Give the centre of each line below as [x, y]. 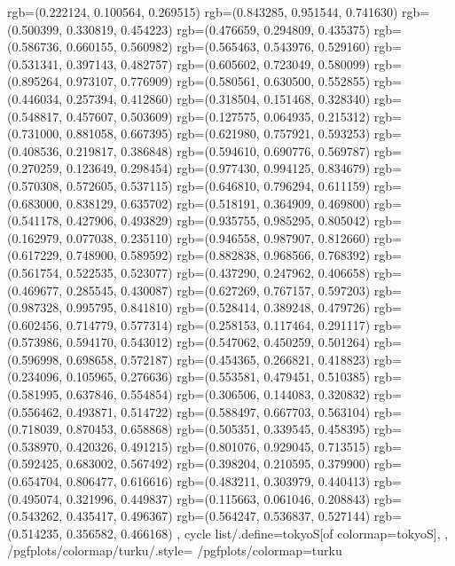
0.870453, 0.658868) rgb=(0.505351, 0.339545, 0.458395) [218, 429]
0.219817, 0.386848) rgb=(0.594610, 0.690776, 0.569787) [218, 150]
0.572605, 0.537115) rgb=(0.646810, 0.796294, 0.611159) [218, 185]
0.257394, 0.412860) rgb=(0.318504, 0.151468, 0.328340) [218, 98]
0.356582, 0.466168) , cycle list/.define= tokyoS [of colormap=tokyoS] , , [257, 533]
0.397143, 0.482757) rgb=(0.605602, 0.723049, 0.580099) [218, 63]
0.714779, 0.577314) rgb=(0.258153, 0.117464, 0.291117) [218, 324]
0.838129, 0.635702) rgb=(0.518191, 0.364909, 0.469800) [218, 203]
